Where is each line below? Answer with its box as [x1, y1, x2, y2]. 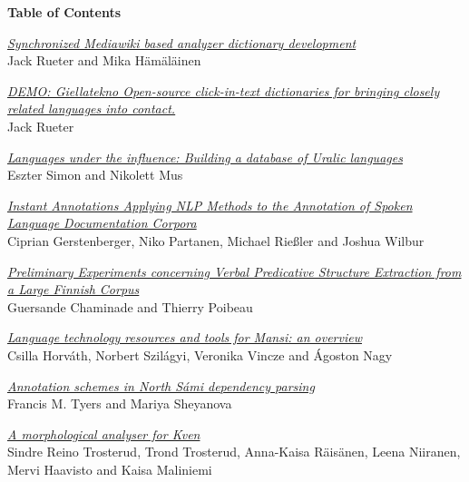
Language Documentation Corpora [7, 213, 197, 232]
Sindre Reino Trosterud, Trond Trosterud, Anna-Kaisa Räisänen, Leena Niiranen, [7, 442, 461, 461]
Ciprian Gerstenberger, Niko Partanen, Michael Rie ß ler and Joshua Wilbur [7, 231, 425, 250]
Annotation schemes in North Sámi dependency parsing [7, 376, 315, 395]
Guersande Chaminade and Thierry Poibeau [7, 297, 253, 316]
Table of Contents [7, 3, 122, 21]
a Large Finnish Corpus [7, 280, 140, 299]
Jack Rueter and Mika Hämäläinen [7, 51, 201, 70]
